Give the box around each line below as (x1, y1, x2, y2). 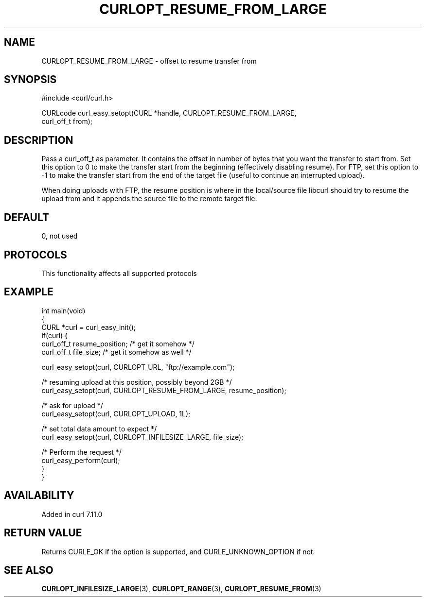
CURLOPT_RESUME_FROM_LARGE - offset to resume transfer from (41, 56, 257, 65)
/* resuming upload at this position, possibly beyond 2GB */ (41, 378, 232, 386)
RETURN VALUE (4, 527, 82, 539)
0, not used (41, 232, 78, 240)
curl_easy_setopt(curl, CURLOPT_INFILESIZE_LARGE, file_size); (41, 432, 244, 441)
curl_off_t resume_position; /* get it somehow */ (41, 339, 195, 348)
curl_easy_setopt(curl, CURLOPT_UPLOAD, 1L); (41, 409, 191, 418)
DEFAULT (4, 211, 49, 223)
